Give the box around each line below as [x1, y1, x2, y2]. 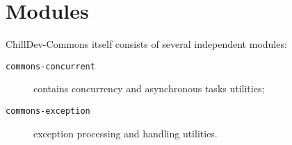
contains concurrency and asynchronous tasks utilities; [33, 81, 265, 96]
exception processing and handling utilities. [33, 126, 218, 140]
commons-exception [6, 105, 90, 116]
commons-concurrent [6, 61, 95, 71]
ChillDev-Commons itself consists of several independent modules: [6, 37, 287, 51]
